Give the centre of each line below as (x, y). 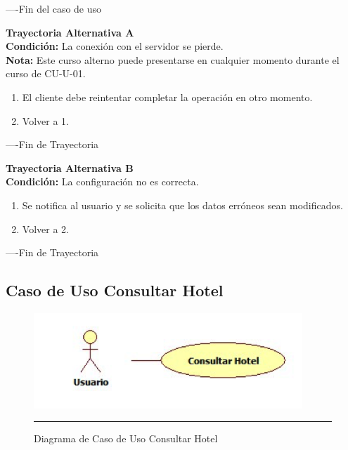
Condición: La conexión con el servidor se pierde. (115, 46)
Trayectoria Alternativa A (70, 32)
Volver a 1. (45, 120)
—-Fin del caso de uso (54, 8)
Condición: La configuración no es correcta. (102, 181)
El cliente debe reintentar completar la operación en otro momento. (167, 97)
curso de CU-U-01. (46, 73)
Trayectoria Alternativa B (70, 167)
